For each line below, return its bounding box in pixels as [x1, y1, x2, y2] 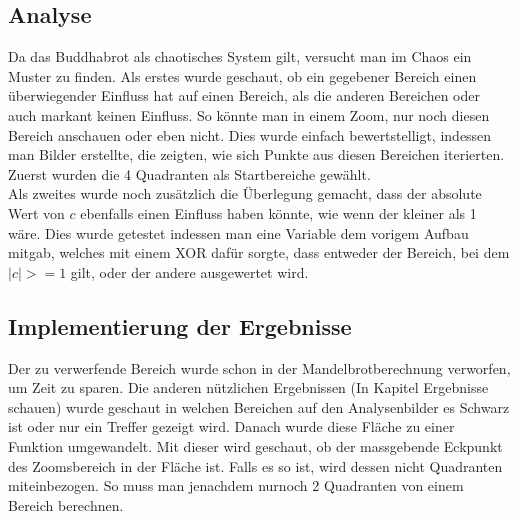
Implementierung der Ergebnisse [8, 310, 352, 341]
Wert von [8, 202, 65, 223]
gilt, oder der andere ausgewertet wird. [70, 261, 309, 282]
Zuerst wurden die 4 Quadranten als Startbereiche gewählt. [8, 163, 371, 184]
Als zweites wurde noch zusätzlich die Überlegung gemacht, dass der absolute [8, 183, 482, 204]
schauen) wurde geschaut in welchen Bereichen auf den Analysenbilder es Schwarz [8, 396, 510, 417]
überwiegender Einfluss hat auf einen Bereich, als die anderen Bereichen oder [8, 85, 480, 106]
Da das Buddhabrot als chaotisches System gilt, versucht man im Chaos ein [8, 46, 472, 67]
